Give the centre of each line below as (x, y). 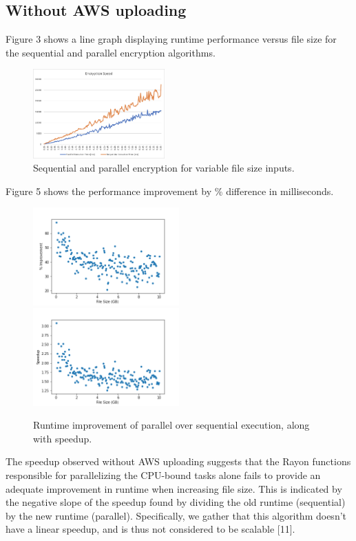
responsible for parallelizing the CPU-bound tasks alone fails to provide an (163, 474)
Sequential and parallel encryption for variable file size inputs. (164, 168)
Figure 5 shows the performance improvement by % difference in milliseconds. (170, 191)
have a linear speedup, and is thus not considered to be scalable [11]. (150, 529)
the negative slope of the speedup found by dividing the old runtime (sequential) (176, 502)
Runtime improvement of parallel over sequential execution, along (171, 425)
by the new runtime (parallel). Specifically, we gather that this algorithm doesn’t (176, 515)
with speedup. (63, 438)
